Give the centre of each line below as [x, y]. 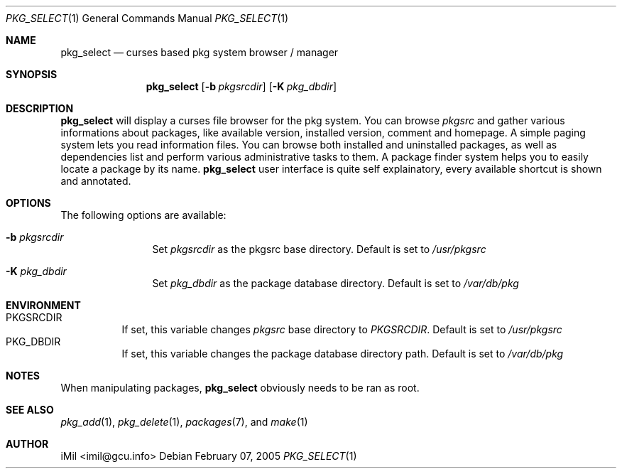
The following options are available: [143, 215]
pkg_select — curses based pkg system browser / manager [200, 52]
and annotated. [96, 181]
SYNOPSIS [32, 74]
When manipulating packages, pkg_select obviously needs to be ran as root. [240, 388]
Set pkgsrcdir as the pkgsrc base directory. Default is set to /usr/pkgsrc [319, 249]
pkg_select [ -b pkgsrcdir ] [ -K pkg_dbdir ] [241, 86]
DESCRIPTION [40, 108]
